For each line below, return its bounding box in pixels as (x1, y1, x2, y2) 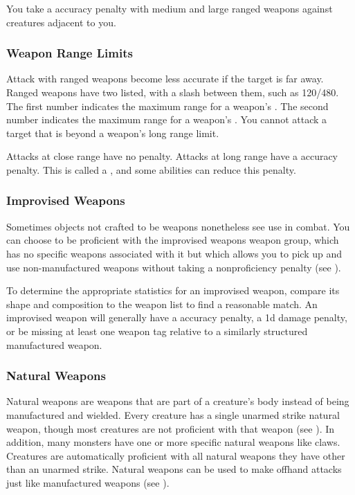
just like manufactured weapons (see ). (6, 475, 170, 489)
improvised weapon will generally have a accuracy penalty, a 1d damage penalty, (6, 310, 347, 325)
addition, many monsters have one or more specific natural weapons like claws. (6, 435, 340, 449)
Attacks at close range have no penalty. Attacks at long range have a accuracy (6, 149, 338, 163)
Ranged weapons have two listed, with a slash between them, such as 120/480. (6, 85, 339, 99)
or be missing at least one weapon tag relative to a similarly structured (6, 323, 308, 338)
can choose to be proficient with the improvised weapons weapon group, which (6, 233, 339, 247)
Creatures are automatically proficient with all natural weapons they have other (6, 448, 345, 462)
